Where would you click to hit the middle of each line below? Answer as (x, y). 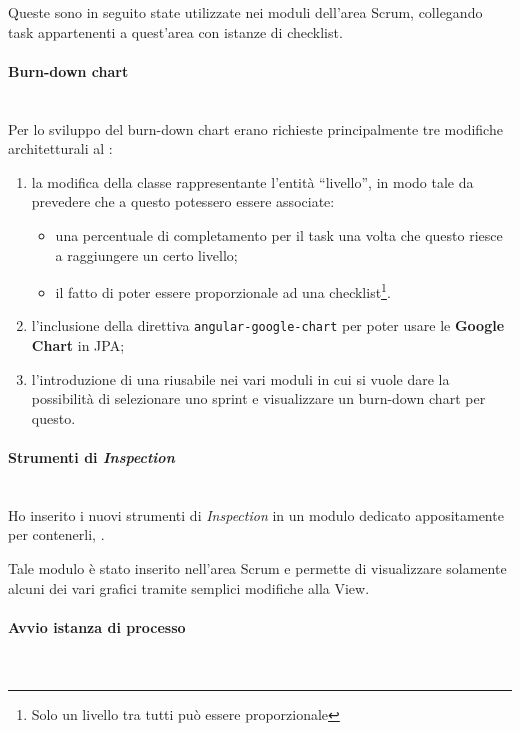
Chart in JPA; (78, 345)
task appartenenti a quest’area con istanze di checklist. (175, 31)
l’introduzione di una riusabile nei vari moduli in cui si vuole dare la (240, 378)
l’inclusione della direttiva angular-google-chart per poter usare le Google (268, 325)
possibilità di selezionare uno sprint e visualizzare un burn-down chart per (258, 398)
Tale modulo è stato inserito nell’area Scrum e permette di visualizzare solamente (257, 568)
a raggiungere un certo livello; (146, 254)
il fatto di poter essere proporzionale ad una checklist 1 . (223, 290)
